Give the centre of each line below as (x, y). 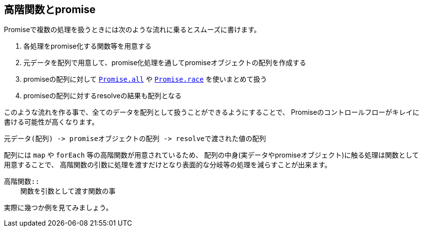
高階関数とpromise (50, 9)
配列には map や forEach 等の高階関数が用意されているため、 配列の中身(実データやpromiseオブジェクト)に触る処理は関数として (211, 155)
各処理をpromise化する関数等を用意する (88, 46)
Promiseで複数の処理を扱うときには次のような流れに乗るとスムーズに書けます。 (132, 30)
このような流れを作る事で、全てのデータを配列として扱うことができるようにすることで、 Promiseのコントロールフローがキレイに (212, 112)
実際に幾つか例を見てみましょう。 (58, 208)
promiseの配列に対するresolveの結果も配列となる (102, 96)
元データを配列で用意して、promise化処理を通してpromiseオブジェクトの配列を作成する (165, 63)
